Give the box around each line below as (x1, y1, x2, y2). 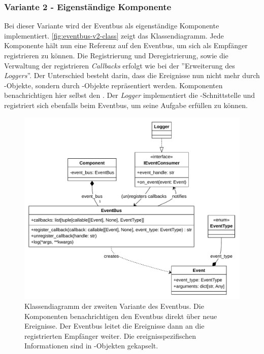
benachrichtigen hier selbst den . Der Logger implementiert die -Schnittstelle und (4, 90, 255, 100)
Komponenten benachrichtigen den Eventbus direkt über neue (24, 310, 217, 321)
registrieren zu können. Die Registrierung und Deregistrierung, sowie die (4, 50, 228, 60)
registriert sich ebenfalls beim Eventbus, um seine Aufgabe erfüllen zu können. (4, 99, 248, 110)
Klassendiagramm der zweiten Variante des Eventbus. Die (24, 300, 204, 311)
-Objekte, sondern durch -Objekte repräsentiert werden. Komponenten (4, 80, 223, 90)
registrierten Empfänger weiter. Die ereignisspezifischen (24, 330, 196, 341)
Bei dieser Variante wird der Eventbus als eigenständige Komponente (4, 20, 219, 31)
